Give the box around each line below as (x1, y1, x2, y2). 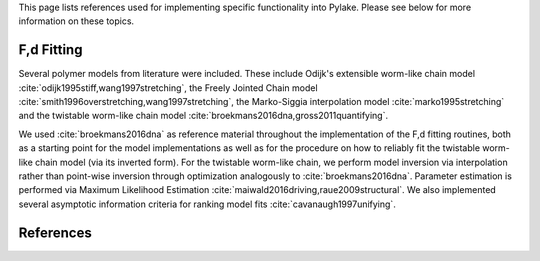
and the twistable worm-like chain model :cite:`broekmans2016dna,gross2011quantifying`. (18, 110, 389, 122)
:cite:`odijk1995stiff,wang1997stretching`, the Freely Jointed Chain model (18, 81, 319, 94)
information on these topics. (18, 15, 135, 27)
